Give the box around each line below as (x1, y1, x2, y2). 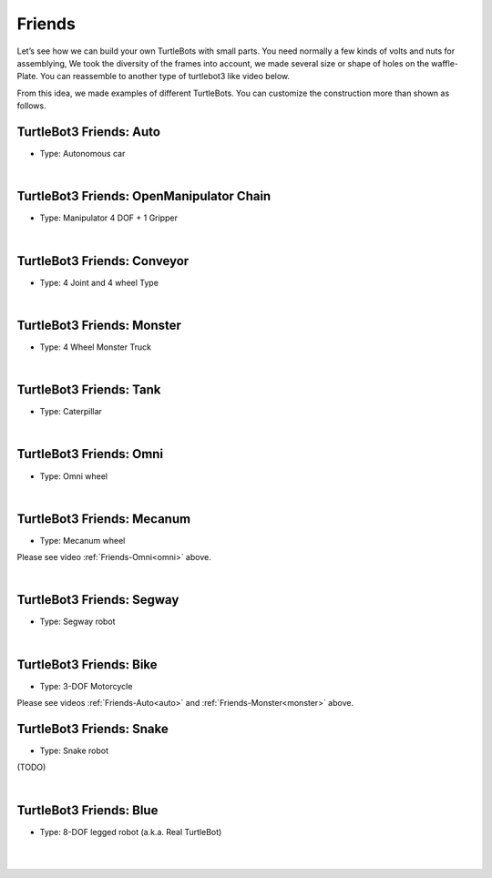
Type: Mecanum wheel (39, 535, 126, 546)
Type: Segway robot (39, 616, 116, 628)
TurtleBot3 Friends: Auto (16, 124, 161, 139)
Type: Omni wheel (39, 470, 108, 482)
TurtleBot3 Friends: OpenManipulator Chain (16, 189, 272, 204)
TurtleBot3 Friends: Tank (16, 383, 161, 398)
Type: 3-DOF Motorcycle (39, 680, 133, 691)
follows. (16, 100, 46, 111)
